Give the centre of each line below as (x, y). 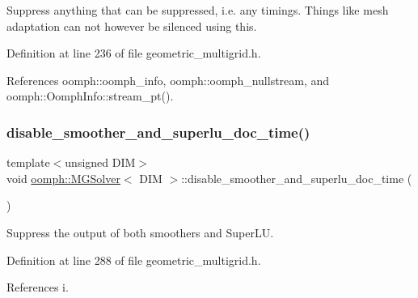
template (28, 162)
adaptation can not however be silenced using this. (132, 26)
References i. (38, 287)
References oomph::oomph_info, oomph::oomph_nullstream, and (168, 80)
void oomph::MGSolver (63, 178)
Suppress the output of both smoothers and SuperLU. (140, 232)
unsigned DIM (100, 162)
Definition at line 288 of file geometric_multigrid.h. (134, 260)
